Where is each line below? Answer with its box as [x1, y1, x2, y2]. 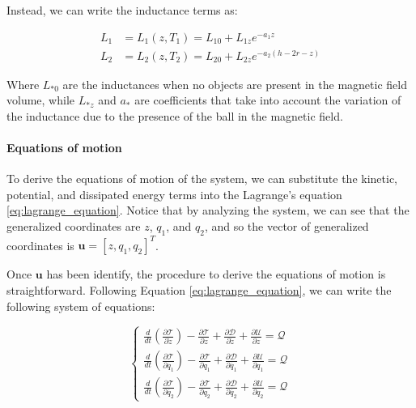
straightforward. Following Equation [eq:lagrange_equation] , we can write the [6, 281, 392, 298]
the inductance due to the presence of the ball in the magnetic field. [6, 107, 343, 124]
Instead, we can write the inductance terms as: [6, 2, 238, 18]
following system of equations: [6, 297, 155, 314]
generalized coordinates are [6, 218, 141, 235]
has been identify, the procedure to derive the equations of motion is [46, 266, 386, 283]
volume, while [6, 91, 74, 108]
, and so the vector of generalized [204, 218, 369, 235]
